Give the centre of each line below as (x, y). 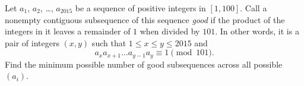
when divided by (170, 31)
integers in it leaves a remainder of (68, 31)
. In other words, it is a (257, 31)
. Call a (254, 8)
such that (109, 42)
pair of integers (32, 42)
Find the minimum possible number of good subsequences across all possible (144, 64)
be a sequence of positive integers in (140, 8)
